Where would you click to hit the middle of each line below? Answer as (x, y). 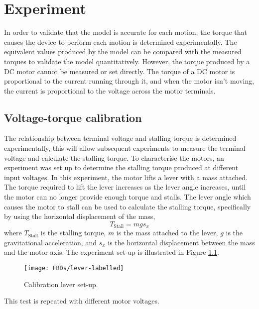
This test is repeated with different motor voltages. (82, 301)
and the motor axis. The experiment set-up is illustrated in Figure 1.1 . (112, 252)
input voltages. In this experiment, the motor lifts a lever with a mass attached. (126, 177)
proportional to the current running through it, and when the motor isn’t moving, (129, 81)
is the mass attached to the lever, (167, 233)
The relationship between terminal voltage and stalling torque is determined (120, 138)
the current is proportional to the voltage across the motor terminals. (110, 90)
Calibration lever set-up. (61, 284)
